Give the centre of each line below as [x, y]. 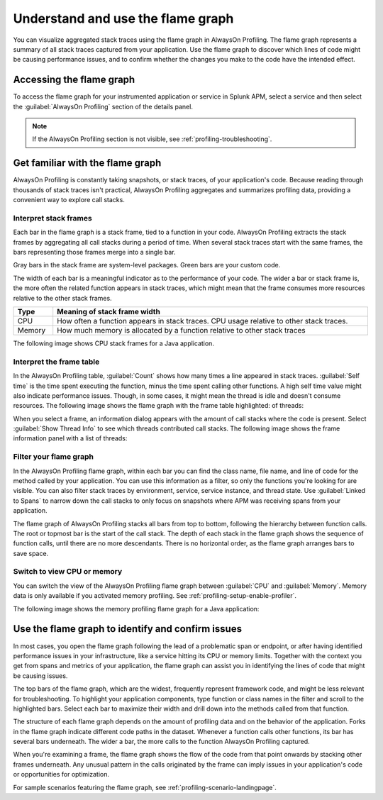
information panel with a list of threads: [70, 438]
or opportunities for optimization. [61, 774]
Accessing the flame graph [74, 80]
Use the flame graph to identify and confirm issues [128, 629]
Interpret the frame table [56, 362]
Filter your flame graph [53, 457]
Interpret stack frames [52, 218]
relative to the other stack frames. [63, 298]
